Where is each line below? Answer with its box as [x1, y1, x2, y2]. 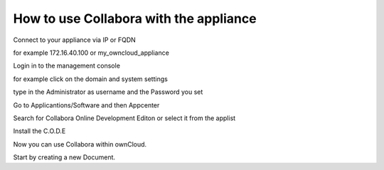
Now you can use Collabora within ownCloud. [13, 139, 147, 149]
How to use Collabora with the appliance [13, 11, 257, 26]
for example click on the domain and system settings [13, 75, 169, 83]
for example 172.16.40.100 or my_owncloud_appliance [13, 48, 170, 57]
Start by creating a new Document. [13, 153, 116, 161]
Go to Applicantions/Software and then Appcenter [13, 100, 160, 110]
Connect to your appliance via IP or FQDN [13, 36, 137, 44]
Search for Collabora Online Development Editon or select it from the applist [13, 114, 236, 122]
